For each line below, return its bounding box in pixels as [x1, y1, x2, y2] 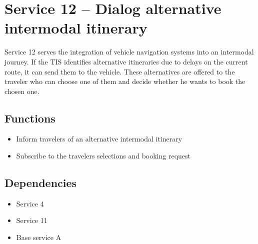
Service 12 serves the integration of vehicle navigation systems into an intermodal [4, 46, 254, 57]
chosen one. [4, 85, 39, 96]
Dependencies [4, 175, 77, 190]
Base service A [16, 232, 61, 242]
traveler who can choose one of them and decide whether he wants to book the [4, 76, 245, 86]
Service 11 [16, 215, 47, 225]
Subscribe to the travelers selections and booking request [16, 150, 191, 161]
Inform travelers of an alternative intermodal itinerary [16, 133, 182, 144]
